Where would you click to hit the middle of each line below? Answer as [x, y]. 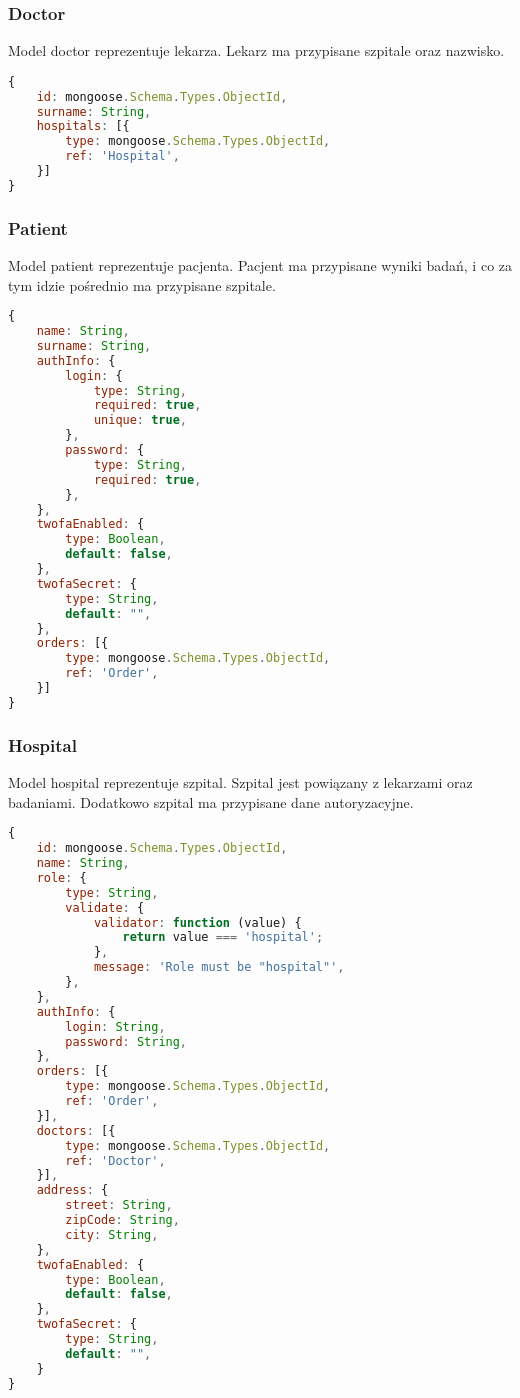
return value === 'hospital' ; [223, 937]
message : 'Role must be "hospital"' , [219, 967]
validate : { [105, 907]
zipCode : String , [122, 1220]
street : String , [119, 1205]
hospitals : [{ [83, 126]
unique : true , [140, 420]
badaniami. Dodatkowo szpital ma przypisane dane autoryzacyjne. [211, 801]
